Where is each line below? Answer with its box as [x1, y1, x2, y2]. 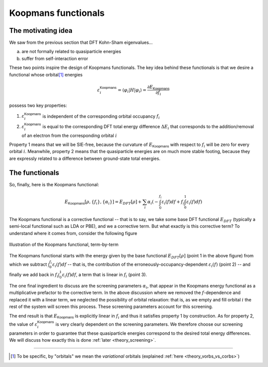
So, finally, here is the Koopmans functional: [9, 181, 99, 187]
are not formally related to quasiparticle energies [21, 49, 122, 55]
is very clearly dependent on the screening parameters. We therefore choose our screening [55, 321, 243, 327]
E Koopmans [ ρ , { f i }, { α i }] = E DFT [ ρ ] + [65, 199, 142, 206]
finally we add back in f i [9, 272, 59, 279]
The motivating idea [9, 26, 73, 35]
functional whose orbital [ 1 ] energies [9, 72, 83, 77]
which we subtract [9, 261, 47, 267]
